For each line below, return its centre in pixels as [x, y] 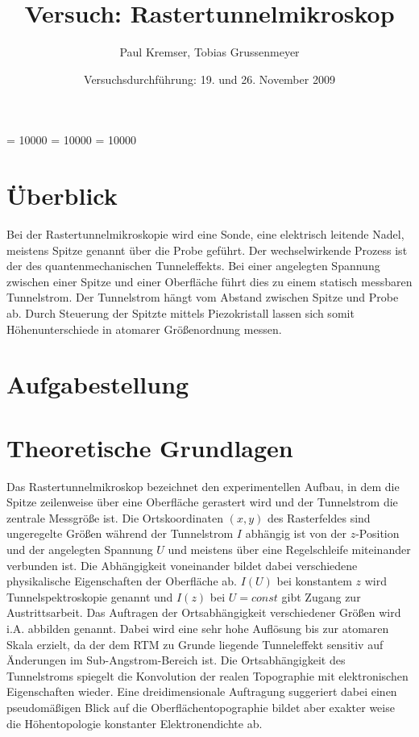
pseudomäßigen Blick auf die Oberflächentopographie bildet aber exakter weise [201, 707]
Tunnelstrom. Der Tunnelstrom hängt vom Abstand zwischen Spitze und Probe [203, 297]
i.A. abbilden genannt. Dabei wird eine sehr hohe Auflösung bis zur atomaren [198, 629]
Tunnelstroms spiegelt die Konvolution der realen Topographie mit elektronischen [207, 675]
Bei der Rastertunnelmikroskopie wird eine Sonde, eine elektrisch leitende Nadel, [205, 234]
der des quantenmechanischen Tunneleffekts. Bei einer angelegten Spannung [193, 266]
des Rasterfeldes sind [319, 517]
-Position [378, 533]
